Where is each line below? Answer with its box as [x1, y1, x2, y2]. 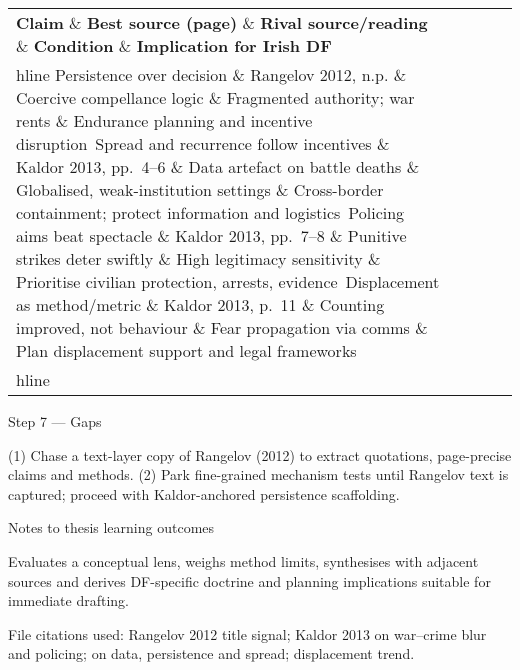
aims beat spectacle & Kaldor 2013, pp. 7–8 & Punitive [16, 224, 407, 247]
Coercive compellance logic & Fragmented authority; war [16, 86, 415, 109]
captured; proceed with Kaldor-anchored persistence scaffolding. [8, 483, 400, 504]
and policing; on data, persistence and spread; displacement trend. [8, 643, 415, 664]
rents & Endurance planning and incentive [16, 109, 313, 132]
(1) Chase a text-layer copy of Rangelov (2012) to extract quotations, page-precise [8, 444, 512, 465]
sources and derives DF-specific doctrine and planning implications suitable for [8, 570, 491, 591]
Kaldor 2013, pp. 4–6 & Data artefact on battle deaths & [16, 155, 420, 178]
